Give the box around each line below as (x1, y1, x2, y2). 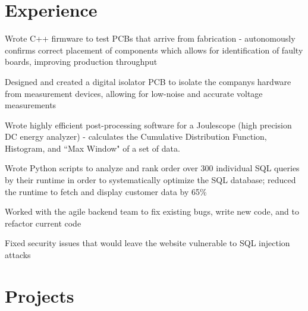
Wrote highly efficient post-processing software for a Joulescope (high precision (5, 118, 292, 131)
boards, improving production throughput (5, 55, 158, 68)
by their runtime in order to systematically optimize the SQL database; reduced (5, 174, 296, 186)
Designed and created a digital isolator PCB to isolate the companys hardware (5, 75, 291, 87)
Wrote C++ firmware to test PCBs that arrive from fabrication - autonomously (5, 32, 296, 45)
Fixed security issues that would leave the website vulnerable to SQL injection (5, 237, 290, 249)
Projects (5, 283, 74, 307)
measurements (5, 99, 56, 111)
